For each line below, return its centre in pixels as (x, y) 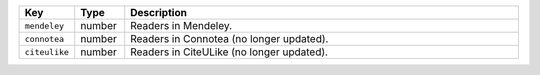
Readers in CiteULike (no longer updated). (229, 52)
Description (158, 12)
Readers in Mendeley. (181, 25)
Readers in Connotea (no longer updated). (229, 38)
